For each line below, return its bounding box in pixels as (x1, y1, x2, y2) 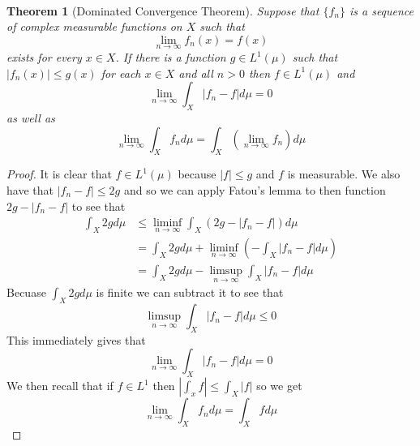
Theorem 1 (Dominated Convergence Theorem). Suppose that (6, 2, 319, 19)
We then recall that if (6, 377, 114, 394)
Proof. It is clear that (6, 165, 112, 182)
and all (178, 64, 213, 81)
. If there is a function (115, 49, 226, 65)
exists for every (6, 49, 82, 65)
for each (101, 64, 141, 81)
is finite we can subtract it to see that (96, 284, 284, 301)
